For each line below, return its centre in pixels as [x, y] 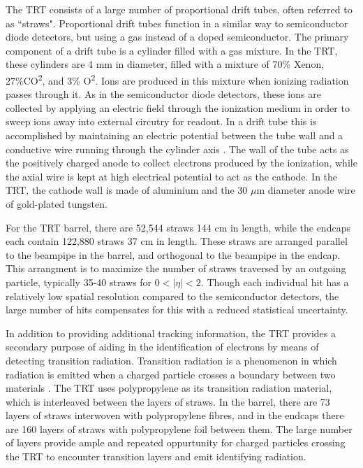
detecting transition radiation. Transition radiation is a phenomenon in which [171, 360]
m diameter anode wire [306, 190]
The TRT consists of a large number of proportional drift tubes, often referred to [179, 9]
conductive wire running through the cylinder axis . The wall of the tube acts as [177, 149]
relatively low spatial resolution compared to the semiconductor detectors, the [172, 296]
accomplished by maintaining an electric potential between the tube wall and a [175, 135]
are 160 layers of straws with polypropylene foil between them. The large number [179, 428]
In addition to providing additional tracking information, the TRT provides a [171, 333]
